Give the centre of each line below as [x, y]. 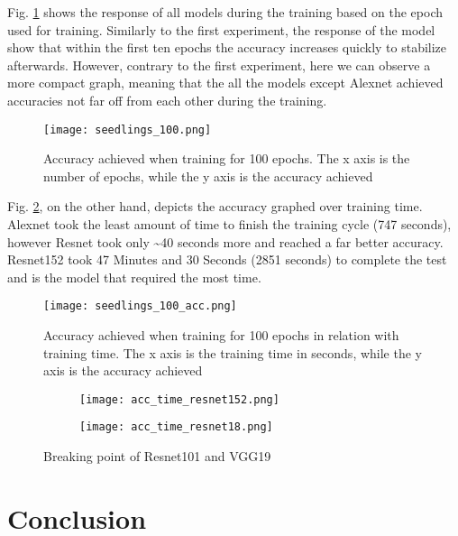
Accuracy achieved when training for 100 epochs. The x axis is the [227, 158]
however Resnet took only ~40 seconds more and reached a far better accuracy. [225, 241]
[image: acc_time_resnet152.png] [179, 399]
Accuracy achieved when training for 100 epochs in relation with [221, 335]
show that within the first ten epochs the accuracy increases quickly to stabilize [227, 47]
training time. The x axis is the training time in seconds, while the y [233, 352]
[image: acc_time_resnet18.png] [176, 427]
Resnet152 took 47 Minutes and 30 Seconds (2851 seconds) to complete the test [227, 259]
